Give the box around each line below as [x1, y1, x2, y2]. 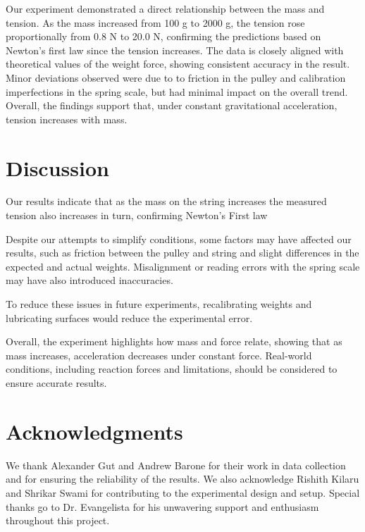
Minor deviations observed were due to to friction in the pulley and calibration [6, 70, 346, 85]
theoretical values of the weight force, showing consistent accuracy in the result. [6, 56, 350, 71]
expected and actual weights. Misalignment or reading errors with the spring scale [6, 259, 360, 273]
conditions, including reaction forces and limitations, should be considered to [6, 361, 338, 376]
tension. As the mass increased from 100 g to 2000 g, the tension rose [6, 15, 305, 30]
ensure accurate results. [6, 376, 107, 390]
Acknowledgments [6, 416, 183, 445]
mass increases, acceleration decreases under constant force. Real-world [6, 347, 312, 362]
